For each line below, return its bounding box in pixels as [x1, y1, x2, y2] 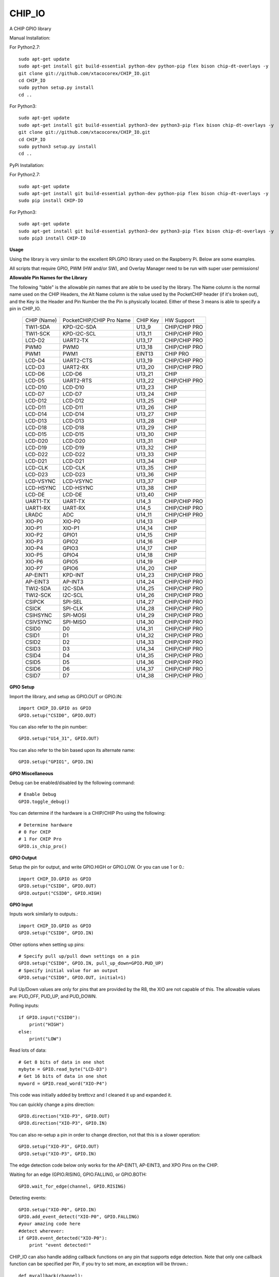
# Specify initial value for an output [18, 967, 118, 973]
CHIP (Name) [25, 317, 57, 324]
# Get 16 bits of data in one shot [18, 1073, 108, 1079]
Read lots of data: [9, 1047, 47, 1053]
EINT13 [136, 350, 154, 358]
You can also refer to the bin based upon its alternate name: [9, 747, 135, 753]
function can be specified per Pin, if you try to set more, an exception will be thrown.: [9, 1261, 189, 1267]
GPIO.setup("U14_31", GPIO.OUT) [18, 736, 99, 742]
